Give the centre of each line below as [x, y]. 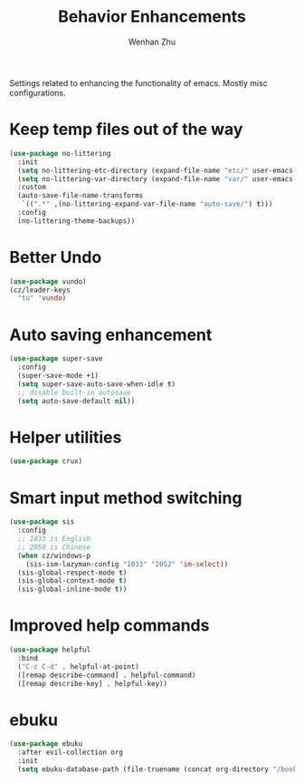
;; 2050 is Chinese [54, 547]
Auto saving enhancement [111, 335]
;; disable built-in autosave [74, 392]
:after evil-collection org [71, 753]
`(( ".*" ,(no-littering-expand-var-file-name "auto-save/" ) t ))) [147, 204]
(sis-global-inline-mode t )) [72, 590]
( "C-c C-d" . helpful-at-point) [79, 667]
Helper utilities [66, 437]
